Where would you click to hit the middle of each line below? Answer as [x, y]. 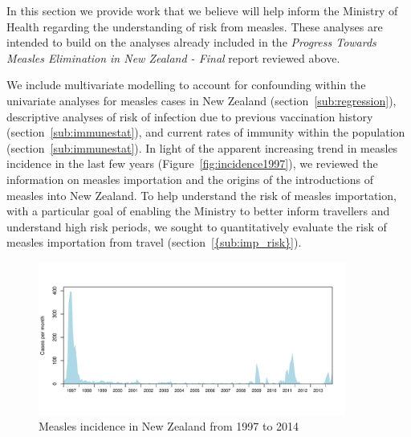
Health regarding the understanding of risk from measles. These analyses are [195, 26]
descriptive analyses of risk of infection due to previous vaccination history [190, 116]
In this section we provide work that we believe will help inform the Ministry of [202, 10]
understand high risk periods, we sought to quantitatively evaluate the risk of [197, 226]
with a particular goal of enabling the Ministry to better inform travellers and [198, 211]
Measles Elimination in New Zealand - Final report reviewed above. [173, 57]
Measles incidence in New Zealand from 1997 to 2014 [169, 426]
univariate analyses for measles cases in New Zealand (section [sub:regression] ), [201, 100]
